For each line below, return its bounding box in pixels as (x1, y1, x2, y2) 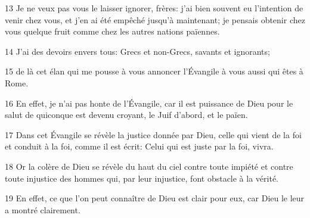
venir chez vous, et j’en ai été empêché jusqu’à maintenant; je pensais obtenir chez (5, 13, 305, 26)
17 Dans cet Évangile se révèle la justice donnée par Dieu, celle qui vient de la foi (5, 128, 302, 141)
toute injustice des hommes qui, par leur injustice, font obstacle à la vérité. (5, 172, 278, 184)
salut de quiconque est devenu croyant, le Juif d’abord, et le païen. (5, 108, 248, 121)
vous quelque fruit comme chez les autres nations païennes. (5, 25, 220, 38)
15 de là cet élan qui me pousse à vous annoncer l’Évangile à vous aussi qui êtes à (5, 65, 303, 77)
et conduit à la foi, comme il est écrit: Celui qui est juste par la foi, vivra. (5, 140, 274, 152)
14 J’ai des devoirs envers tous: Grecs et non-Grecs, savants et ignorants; (5, 45, 270, 57)
